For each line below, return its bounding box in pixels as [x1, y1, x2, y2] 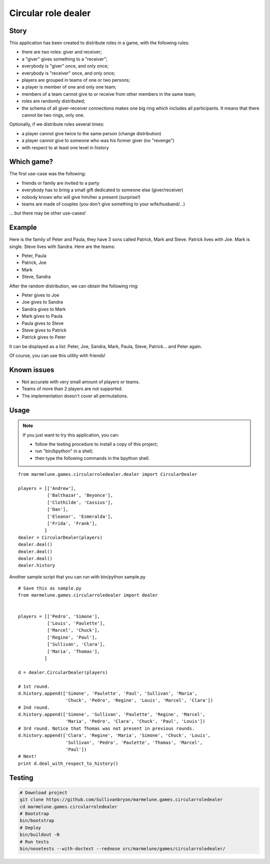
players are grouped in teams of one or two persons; [21, 77, 130, 83]
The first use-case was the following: [9, 171, 86, 177]
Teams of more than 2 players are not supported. [21, 386, 123, 392]
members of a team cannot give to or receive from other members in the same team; [21, 91, 196, 97]
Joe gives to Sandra [21, 299, 63, 305]
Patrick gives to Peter [21, 334, 66, 340]
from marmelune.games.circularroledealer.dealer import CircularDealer [18, 471, 197, 477]
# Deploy [19, 824, 41, 830]
